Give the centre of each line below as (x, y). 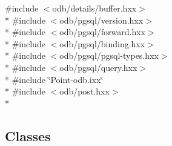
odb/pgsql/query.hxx (98, 67)
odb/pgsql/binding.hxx (102, 43)
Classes (28, 135)
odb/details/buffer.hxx (94, 8)
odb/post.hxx (84, 91)
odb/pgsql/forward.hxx (102, 32)
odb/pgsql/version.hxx (101, 20)
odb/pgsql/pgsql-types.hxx (109, 55)
